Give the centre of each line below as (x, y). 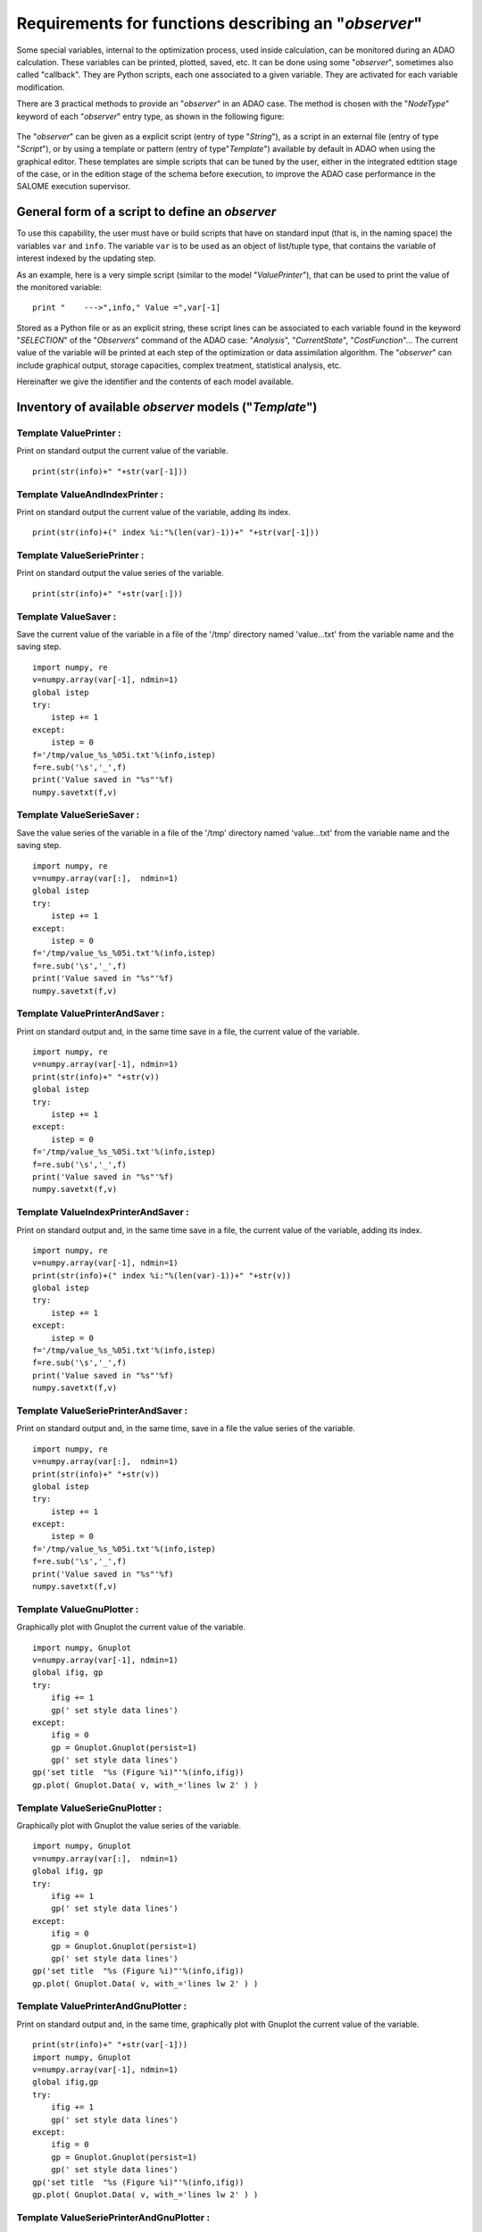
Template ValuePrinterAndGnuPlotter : (102, 2006)
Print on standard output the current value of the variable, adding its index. (154, 512)
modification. (41, 87)
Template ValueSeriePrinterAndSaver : (102, 1411)
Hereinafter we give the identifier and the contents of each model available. (155, 382)
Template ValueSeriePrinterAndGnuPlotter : (113, 2217)
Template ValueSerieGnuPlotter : (89, 1808)
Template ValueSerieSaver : (78, 815)
